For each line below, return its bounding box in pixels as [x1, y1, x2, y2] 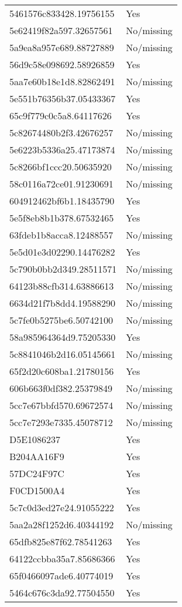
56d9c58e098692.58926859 [9, 58, 115, 71]
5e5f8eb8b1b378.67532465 [9, 211, 114, 224]
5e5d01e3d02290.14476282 [9, 245, 115, 259]
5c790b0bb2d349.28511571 [9, 262, 117, 276]
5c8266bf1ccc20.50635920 [9, 160, 112, 173]
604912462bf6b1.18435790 [9, 194, 115, 207]
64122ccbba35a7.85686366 [9, 552, 115, 565]
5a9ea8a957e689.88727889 [9, 41, 114, 54]
